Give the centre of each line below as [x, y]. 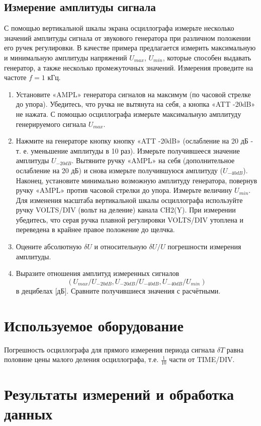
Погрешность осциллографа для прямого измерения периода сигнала [110, 349]
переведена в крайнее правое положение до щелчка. [95, 229]
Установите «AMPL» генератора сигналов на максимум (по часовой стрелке [133, 94]
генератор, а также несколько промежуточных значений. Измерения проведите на [128, 67]
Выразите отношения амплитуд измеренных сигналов [98, 273]
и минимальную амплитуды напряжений [66, 57]
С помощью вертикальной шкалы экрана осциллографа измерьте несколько [119, 28]
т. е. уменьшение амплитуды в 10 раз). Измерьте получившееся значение [128, 150]
